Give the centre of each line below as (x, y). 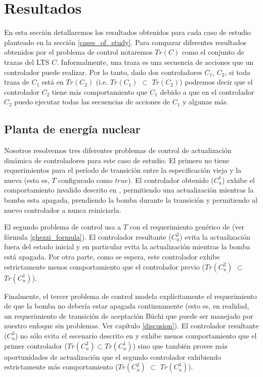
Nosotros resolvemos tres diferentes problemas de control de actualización (118, 150)
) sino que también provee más (180, 345)
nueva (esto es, (27, 180)
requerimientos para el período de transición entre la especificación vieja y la (123, 170)
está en (53, 82)
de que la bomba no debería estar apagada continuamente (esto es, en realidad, (127, 306)
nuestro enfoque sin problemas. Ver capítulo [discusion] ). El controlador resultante (131, 326)
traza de (17, 82)
